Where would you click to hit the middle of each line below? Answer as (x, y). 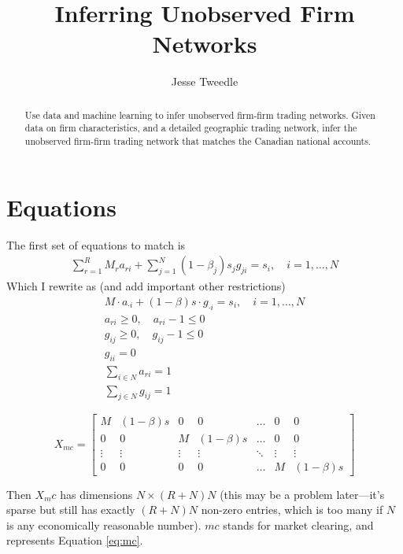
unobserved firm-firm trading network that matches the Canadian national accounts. (198, 141)
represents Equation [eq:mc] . (75, 540)
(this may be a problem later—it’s (302, 494)
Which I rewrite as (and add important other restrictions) (146, 286)
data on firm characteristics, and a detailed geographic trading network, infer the (191, 128)
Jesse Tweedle (205, 81)
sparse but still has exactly (71, 510)
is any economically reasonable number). (104, 524)
